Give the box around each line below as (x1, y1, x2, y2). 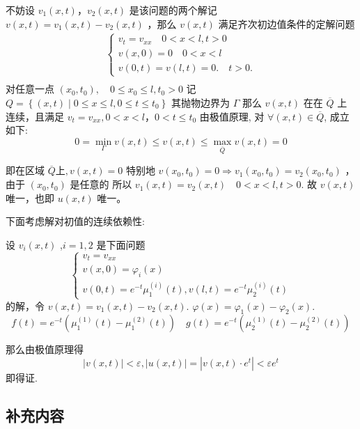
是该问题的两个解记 (129, 3, 217, 17)
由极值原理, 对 (199, 109, 265, 123)
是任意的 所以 (70, 177, 132, 192)
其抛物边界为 (171, 95, 230, 109)
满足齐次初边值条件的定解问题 (218, 16, 355, 31)
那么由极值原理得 (6, 342, 84, 357)
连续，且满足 (6, 109, 64, 123)
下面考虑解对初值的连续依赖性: (6, 214, 145, 228)
